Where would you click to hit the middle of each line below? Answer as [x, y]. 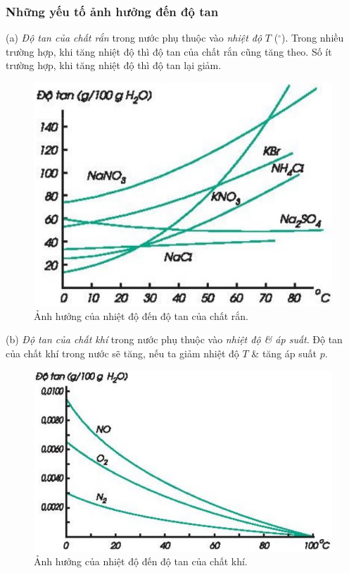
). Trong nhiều [312, 38]
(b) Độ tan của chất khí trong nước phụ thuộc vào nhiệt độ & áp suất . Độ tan [174, 339]
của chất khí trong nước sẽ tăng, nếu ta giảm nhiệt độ [122, 353]
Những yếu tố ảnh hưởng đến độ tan [112, 11]
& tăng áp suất [284, 353]
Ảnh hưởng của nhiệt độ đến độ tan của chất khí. [141, 561]
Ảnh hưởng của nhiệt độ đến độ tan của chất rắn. [141, 315]
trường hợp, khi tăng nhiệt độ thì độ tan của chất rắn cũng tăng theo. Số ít [169, 51]
